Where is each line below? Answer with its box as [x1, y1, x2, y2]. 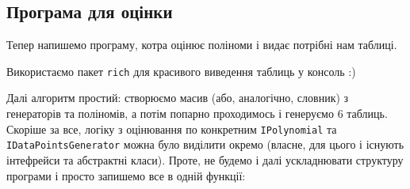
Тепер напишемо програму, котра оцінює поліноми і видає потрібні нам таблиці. [6, 36, 397, 53]
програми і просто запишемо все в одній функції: [6, 167, 246, 183]
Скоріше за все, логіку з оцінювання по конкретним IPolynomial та [6, 120, 337, 137]
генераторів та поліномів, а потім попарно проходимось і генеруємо [6, 105, 334, 122]
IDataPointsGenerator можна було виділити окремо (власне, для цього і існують [6, 136, 404, 153]
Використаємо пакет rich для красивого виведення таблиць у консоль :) [6, 62, 356, 79]
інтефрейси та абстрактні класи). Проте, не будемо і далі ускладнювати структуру [6, 151, 404, 168]
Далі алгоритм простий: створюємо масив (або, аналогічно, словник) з [6, 89, 349, 106]
